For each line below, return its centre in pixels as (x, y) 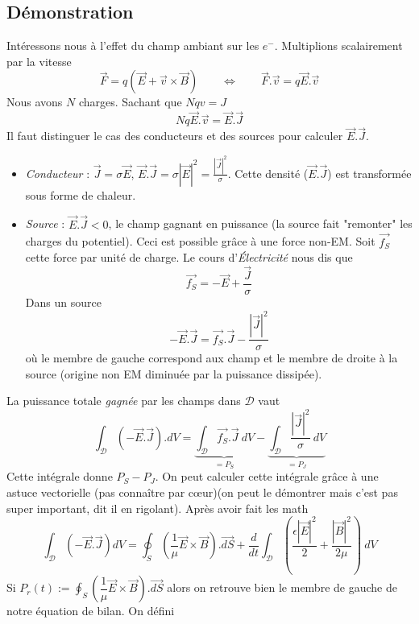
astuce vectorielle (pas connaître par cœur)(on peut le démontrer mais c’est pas (202, 492)
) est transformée (369, 173)
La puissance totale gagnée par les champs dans (124, 401)
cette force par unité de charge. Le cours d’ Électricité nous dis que (189, 257)
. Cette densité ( (268, 173)
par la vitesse (39, 61)
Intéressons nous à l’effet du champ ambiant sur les (133, 45)
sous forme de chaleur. (81, 194)
